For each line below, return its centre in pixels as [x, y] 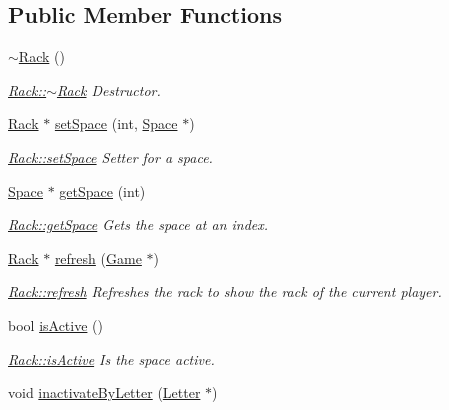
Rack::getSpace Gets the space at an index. [138, 224]
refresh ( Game [98, 257]
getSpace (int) [102, 190]
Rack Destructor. [108, 89]
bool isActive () [55, 324]
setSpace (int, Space [116, 123]
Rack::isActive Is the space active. [111, 358]
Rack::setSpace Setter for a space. [110, 156]
